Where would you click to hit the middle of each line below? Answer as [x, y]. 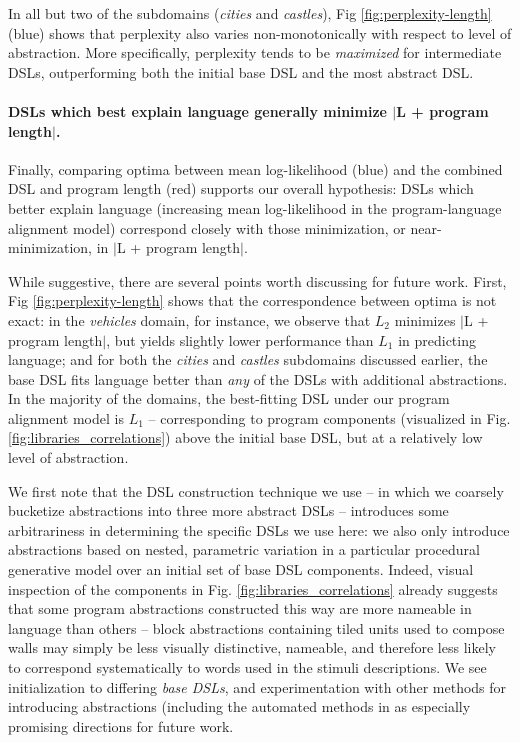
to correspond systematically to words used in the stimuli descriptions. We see [247, 667]
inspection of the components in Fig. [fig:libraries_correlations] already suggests [253, 588]
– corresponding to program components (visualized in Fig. [329, 417]
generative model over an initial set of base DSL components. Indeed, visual [241, 569]
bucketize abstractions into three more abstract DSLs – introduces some [228, 510]
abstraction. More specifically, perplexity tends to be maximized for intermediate [255, 52]
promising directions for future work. [121, 725]
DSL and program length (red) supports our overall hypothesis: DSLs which [241, 188]
